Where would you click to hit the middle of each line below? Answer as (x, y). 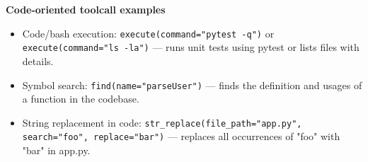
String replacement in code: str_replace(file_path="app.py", (162, 122)
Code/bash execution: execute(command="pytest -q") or (148, 33)
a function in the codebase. (81, 99)
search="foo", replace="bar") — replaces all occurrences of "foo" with (181, 136)
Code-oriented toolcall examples (86, 9)
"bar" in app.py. (56, 150)
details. (38, 60)
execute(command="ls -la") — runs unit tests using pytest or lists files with (191, 47)
